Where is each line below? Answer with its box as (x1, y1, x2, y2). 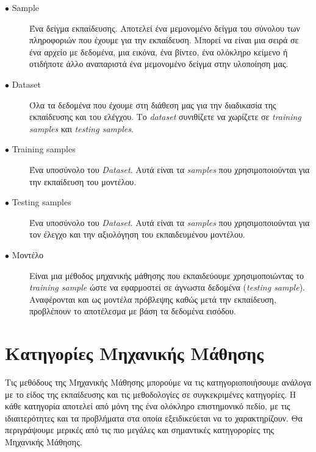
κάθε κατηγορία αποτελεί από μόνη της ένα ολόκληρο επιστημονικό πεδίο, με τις (5, 400, 290, 412)
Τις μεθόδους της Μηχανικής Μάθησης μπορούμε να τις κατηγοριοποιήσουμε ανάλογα (5, 376, 312, 388)
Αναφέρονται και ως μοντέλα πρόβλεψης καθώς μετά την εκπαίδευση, (29, 292, 276, 305)
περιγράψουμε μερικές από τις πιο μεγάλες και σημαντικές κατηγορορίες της (5, 423, 275, 436)
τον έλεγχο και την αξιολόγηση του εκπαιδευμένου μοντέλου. (29, 228, 245, 241)
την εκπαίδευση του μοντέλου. (29, 175, 137, 188)
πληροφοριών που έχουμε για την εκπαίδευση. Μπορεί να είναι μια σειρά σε (29, 34, 299, 46)
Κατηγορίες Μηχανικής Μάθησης (5, 341, 264, 365)
